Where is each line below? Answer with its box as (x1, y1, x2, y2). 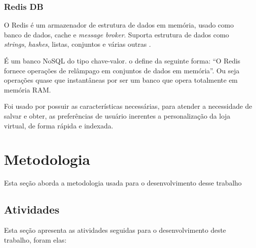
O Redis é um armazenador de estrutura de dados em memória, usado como (4, 20, 234, 30)
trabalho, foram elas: (4, 234, 67, 245)
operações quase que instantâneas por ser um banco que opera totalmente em (4, 75, 238, 85)
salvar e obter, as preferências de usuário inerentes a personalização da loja (4, 110, 230, 121)
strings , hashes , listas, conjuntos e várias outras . (4, 39, 151, 49)
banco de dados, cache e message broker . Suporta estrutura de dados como (4, 29, 229, 39)
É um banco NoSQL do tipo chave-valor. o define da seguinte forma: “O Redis (4, 56, 241, 65)
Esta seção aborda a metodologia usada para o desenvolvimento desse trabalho (4, 178, 242, 188)
